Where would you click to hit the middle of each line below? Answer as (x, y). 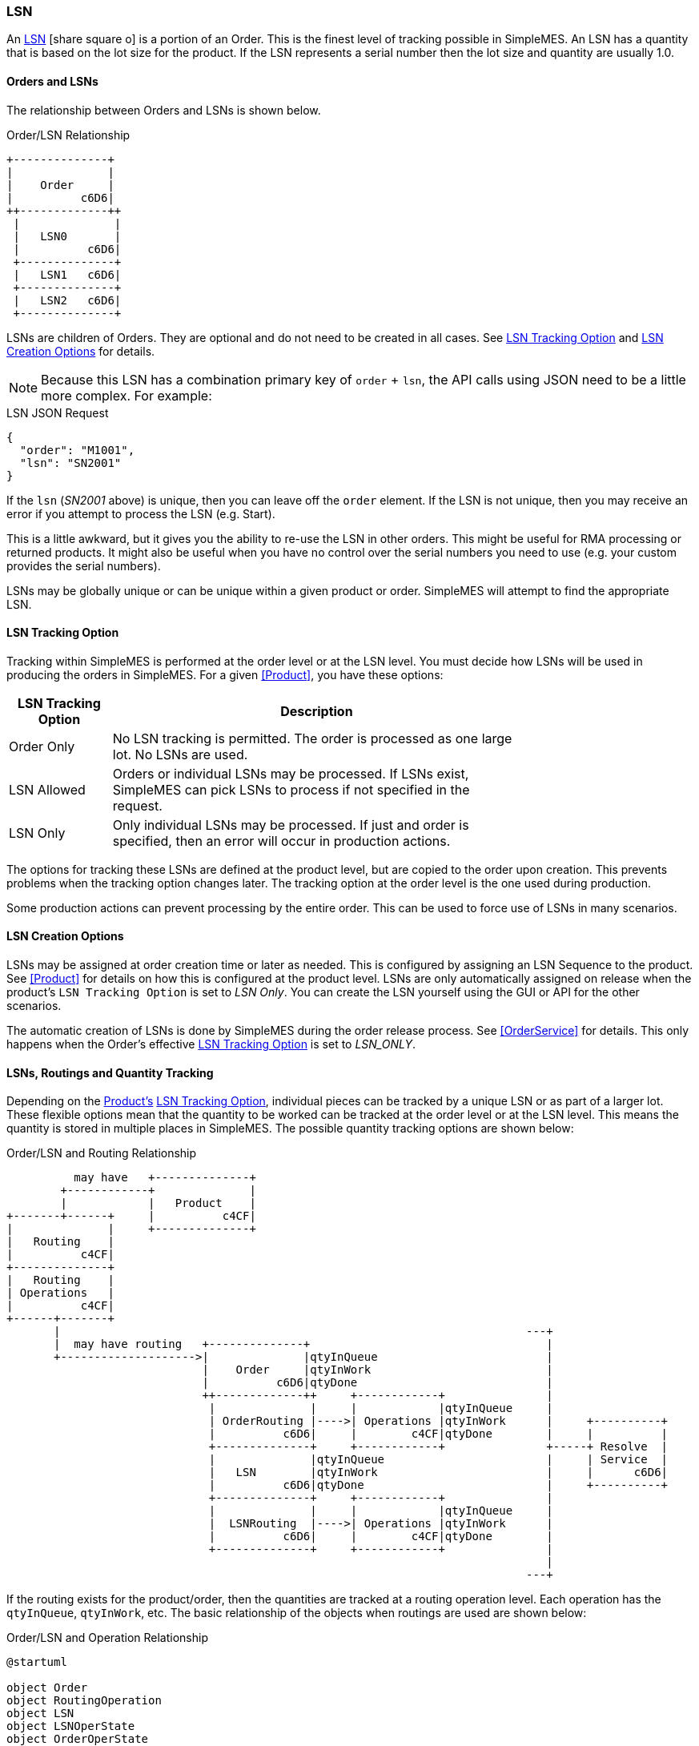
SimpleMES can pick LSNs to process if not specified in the (291, 789)
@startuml (37, 1662)
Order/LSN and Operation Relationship (107, 1638)
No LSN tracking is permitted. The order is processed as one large (312, 738)
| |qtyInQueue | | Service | (438, 1460)
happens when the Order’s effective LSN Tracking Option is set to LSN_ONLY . (211, 1044)
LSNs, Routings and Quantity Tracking (110, 1072)
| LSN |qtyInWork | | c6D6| (438, 1472)
